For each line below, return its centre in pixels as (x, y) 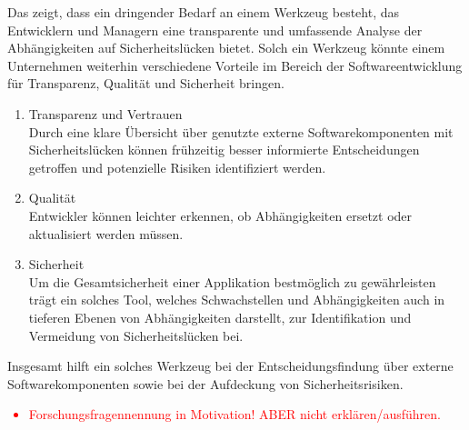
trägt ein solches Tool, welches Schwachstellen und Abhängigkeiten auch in (237, 300)
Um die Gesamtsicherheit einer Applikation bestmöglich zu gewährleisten (232, 281)
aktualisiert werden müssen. (106, 233)
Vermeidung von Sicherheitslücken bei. (136, 335)
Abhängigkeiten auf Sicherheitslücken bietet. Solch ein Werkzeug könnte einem (226, 48)
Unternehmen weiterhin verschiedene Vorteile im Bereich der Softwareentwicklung (235, 65)
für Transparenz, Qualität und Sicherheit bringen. (146, 83)
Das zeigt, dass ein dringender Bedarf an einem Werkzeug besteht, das (204, 12)
